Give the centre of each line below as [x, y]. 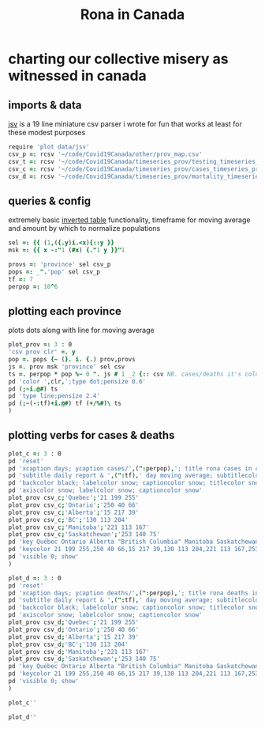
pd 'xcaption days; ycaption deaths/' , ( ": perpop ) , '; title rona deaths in [134, 593]
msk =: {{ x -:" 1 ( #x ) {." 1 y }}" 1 [67, 251]
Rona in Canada [132, 15]
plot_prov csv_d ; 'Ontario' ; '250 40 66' [74, 629]
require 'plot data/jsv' [49, 147]
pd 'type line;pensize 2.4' [54, 396]
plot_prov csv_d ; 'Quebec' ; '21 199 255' [74, 622]
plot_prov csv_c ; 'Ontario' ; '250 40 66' [74, 505]
